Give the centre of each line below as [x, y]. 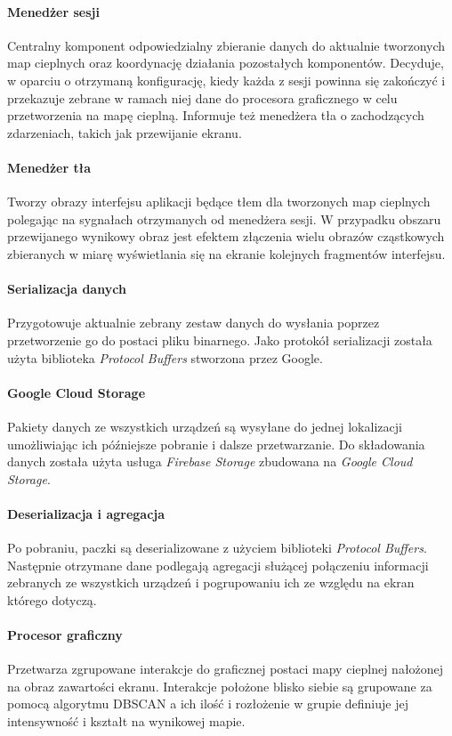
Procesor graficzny [65, 635]
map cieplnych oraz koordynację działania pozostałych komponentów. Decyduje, [226, 63]
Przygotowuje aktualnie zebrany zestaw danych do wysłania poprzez [194, 323]
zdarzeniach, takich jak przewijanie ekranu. [125, 132]
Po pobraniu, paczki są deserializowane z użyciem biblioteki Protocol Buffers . [217, 548]
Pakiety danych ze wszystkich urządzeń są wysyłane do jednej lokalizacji [205, 426]
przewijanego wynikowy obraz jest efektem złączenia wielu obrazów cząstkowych [226, 236]
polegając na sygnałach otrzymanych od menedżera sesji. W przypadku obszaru [224, 218]
